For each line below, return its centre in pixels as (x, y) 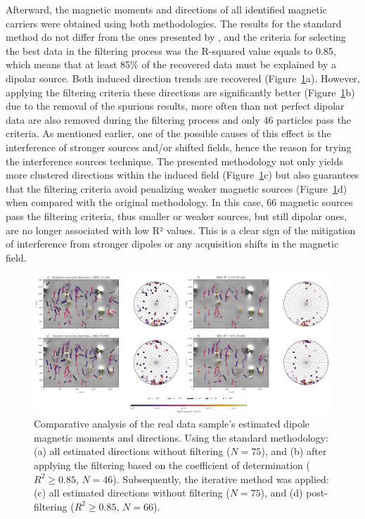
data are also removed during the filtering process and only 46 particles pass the (179, 119)
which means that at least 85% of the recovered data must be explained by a (171, 64)
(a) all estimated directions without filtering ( (132, 451)
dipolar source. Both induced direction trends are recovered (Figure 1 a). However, (183, 78)
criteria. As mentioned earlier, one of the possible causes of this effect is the (168, 133)
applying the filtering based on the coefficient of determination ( (172, 464)
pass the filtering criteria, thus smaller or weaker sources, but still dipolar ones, (177, 216)
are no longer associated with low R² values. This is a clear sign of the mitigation (181, 230)
